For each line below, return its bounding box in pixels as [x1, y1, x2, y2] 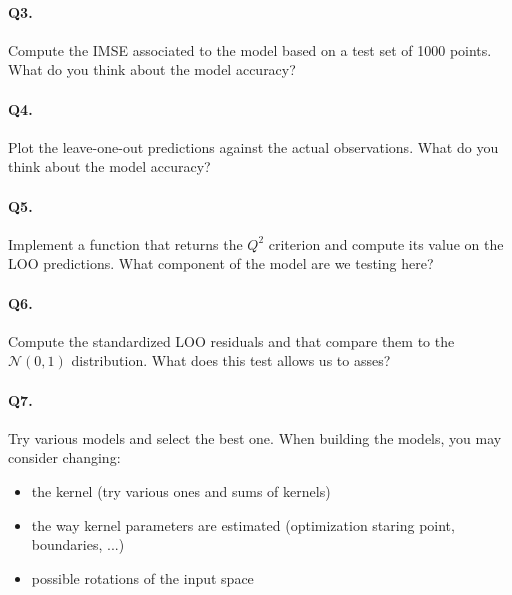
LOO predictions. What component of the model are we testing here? [8, 253, 434, 274]
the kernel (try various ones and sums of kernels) [31, 480, 331, 501]
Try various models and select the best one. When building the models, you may [8, 427, 502, 448]
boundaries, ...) [31, 534, 125, 555]
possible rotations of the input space [31, 567, 254, 588]
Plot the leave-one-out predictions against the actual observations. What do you [8, 136, 499, 157]
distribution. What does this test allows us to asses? [71, 350, 391, 371]
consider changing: [8, 447, 121, 468]
